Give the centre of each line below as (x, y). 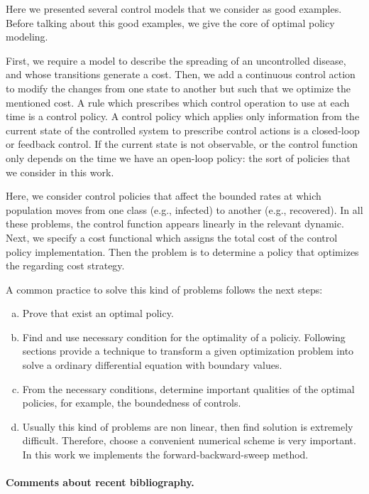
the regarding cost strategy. (65, 265)
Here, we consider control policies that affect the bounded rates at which (164, 196)
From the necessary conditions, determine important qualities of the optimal (188, 388)
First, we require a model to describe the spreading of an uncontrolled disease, (176, 60)
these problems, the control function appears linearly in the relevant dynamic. (175, 224)
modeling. (27, 37)
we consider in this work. (60, 172)
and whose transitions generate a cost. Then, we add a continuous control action (181, 74)
